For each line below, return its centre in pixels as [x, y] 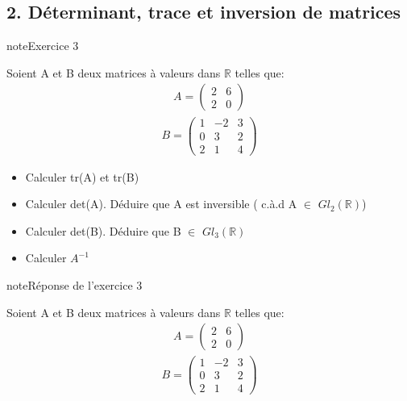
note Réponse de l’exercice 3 [75, 284]
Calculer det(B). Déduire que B [103, 230]
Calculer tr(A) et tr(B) [82, 176]
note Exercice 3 [43, 46]
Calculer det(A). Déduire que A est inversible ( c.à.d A [161, 204]
